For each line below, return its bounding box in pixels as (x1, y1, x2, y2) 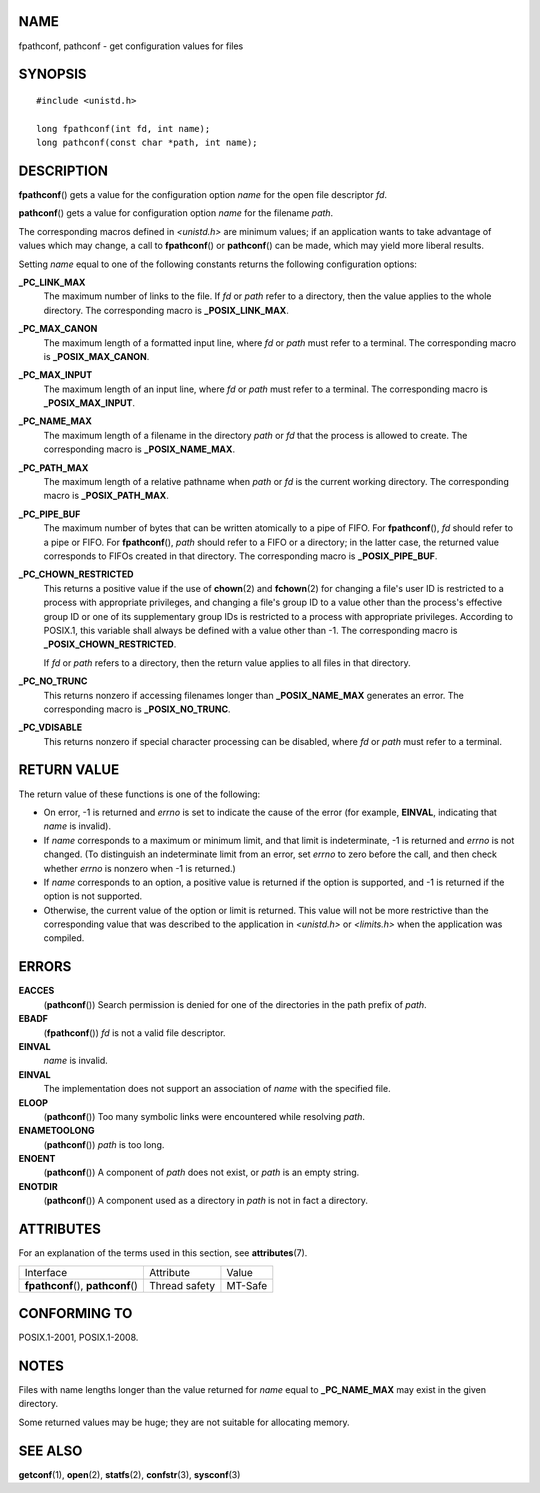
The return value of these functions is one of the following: (18, 788, 261, 800)
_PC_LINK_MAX (18, 276, 86, 288)
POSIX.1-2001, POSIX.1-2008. (18, 1331, 139, 1344)
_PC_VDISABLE (18, 721, 83, 734)
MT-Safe (226, 1278, 268, 1292)
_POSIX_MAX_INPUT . (43, 397, 135, 409)
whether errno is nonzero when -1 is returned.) (43, 862, 237, 874)
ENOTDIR (18, 1180, 59, 1192)
